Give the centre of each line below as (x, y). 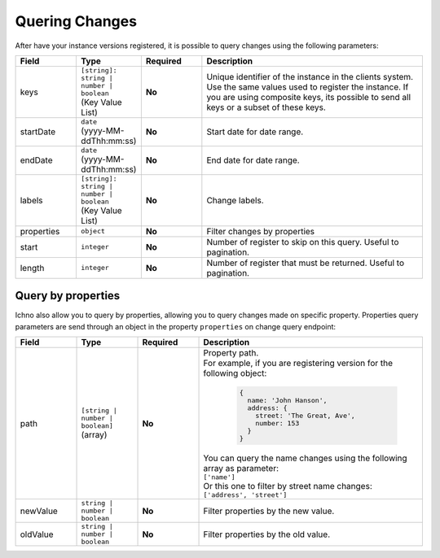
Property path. (231, 353)
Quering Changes (76, 21)
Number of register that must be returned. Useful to (306, 263)
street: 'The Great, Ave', (306, 416)
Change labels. (235, 200)
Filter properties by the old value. (266, 534)
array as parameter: (241, 469)
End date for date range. (253, 160)
